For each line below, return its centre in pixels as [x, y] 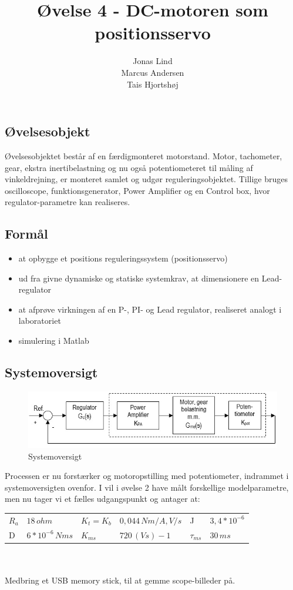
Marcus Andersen [153, 72]
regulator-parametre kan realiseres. [68, 202]
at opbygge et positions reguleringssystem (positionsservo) [123, 258]
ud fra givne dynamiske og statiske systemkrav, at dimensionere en [139, 278]
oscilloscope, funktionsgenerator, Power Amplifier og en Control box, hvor [137, 190]
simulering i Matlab [54, 341]
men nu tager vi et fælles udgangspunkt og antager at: [102, 499]
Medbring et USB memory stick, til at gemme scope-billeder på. [120, 580]
